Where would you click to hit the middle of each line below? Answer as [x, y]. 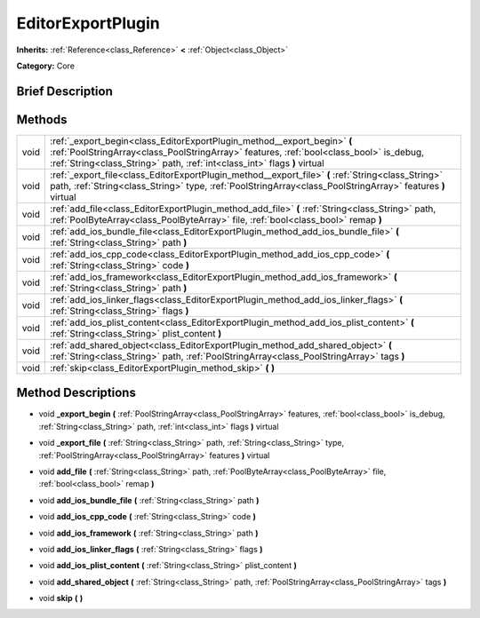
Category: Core [46, 66]
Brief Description [64, 91]
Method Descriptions [76, 393]
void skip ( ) [61, 598]
